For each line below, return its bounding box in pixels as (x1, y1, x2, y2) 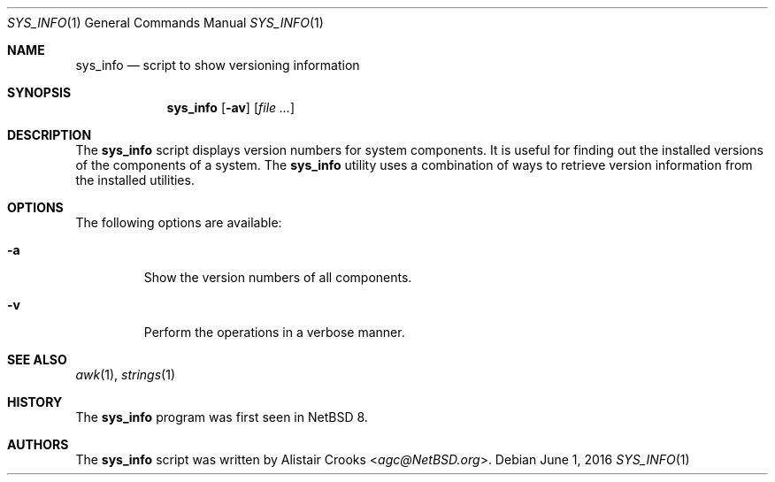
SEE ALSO (7, 352, 67, 367)
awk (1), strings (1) (75, 367, 175, 382)
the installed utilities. (75, 172, 195, 187)
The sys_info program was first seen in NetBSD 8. (75, 409, 368, 425)
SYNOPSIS (7, 85, 72, 100)
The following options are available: (75, 215, 282, 230)
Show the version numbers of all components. (143, 270, 412, 285)
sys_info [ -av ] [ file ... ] (166, 100, 295, 115)
